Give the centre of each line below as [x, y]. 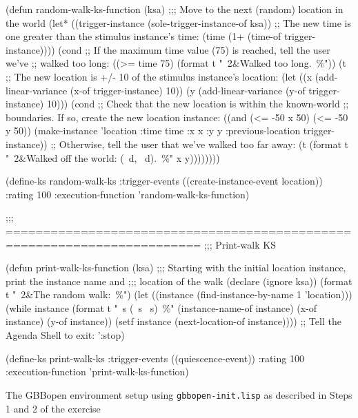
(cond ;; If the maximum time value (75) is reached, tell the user [194, 49]
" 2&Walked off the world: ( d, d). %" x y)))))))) [113, 157]
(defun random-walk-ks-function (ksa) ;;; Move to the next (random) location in [175, 9]
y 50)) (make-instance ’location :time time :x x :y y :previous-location [153, 130]
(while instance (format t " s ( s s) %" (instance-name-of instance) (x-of [161, 307]
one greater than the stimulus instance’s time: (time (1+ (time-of [143, 36]
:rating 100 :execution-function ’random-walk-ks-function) [128, 194]
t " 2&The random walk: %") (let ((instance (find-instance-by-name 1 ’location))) [179, 294]
